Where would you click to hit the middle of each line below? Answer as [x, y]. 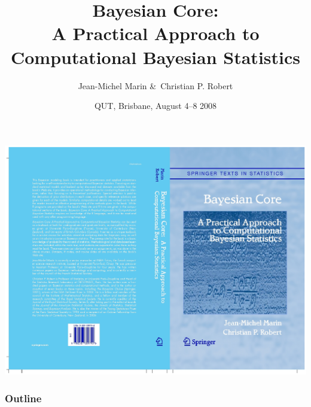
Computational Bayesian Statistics [155, 57]
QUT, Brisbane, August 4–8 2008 [155, 106]
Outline [23, 398]
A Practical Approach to [155, 33]
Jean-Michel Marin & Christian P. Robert [155, 85]
